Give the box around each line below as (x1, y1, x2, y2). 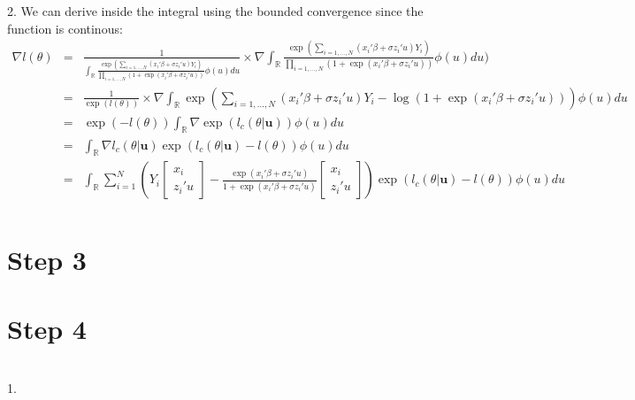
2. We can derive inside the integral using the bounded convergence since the (7, 2, 424, 19)
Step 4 (7, 310, 87, 346)
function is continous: (7, 19, 123, 37)
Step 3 (7, 241, 87, 277)
